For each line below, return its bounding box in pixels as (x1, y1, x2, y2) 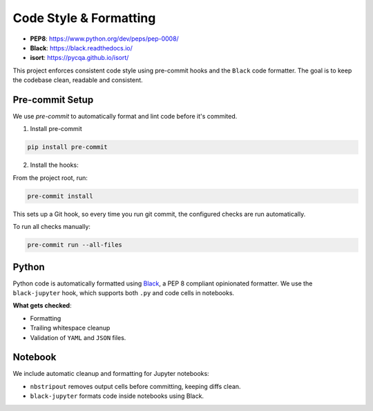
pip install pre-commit (27, 143, 108, 151)
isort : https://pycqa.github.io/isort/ (30, 54, 129, 62)
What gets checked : (12, 301, 72, 310)
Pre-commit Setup (12, 94, 94, 106)
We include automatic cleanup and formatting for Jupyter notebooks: (12, 370, 210, 378)
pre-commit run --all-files (27, 241, 122, 249)
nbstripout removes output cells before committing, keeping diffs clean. (30, 382, 241, 390)
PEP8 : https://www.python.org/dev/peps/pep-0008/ (30, 34, 179, 43)
